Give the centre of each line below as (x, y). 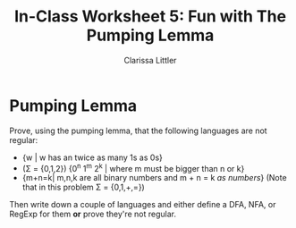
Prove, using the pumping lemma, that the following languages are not (138, 131)
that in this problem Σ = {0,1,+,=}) (83, 187)
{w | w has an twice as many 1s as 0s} (92, 157)
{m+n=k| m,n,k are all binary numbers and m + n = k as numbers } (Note (155, 178)
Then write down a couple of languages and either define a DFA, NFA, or (143, 205)
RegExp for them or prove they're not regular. (93, 214)
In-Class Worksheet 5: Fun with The (150, 17)
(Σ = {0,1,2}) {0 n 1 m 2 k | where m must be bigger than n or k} (133, 167)
